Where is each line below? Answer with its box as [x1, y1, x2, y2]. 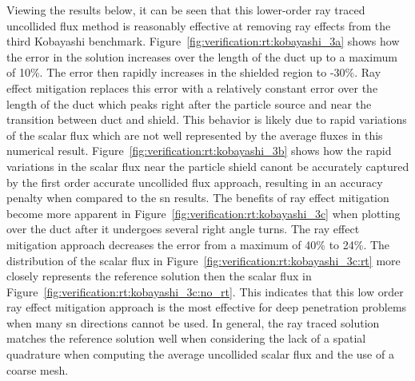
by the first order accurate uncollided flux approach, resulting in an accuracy [6, 173, 383, 190]
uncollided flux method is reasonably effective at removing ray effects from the [6, 17, 391, 34]
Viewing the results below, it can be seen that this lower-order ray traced [6, 2, 365, 18]
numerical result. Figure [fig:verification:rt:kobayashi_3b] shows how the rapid [6, 142, 392, 159]
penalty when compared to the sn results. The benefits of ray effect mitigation [6, 189, 389, 206]
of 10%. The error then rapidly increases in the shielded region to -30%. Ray [6, 64, 381, 81]
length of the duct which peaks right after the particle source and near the [6, 95, 372, 112]
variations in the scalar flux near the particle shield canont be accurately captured [6, 157, 409, 174]
